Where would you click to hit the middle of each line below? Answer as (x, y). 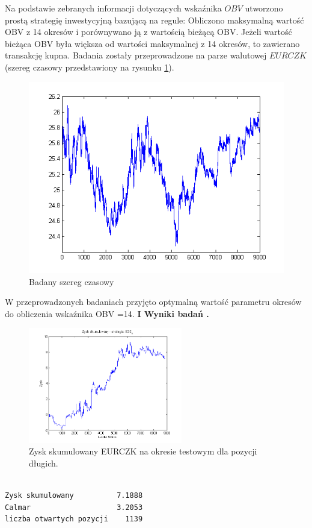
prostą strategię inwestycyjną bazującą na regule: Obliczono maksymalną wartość (154, 20)
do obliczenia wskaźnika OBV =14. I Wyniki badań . (107, 313)
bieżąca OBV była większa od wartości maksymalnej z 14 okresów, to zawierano (152, 43)
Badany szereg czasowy (72, 281)
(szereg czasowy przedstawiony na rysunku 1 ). (90, 67)
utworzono (264, 8)
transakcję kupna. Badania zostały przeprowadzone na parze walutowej (136, 55)
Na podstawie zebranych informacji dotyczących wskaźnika (113, 8)
